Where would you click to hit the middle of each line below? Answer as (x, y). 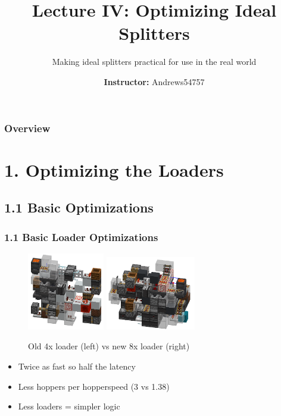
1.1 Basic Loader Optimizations (81, 237)
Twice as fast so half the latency (77, 366)
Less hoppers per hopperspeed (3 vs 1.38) (94, 386)
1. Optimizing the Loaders (114, 169)
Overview (27, 128)
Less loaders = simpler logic (69, 406)
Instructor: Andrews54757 (154, 81)
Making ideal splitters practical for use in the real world (154, 62)
